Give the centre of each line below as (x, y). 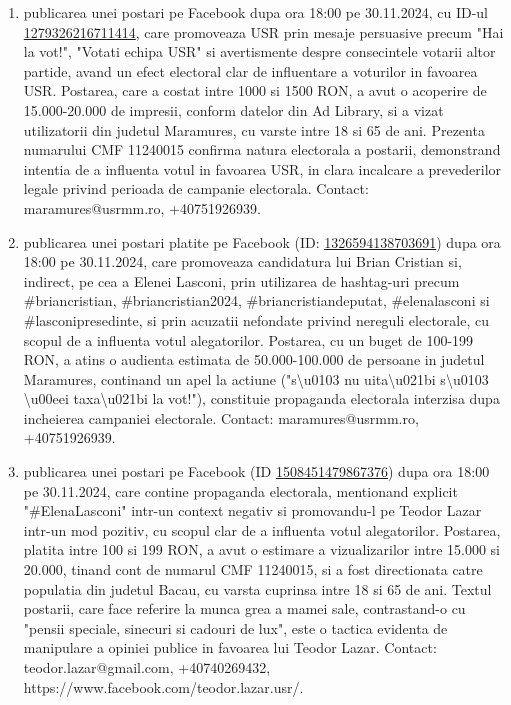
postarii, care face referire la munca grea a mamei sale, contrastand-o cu (244, 608)
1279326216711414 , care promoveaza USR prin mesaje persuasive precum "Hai (263, 31)
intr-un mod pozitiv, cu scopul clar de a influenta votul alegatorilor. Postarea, (262, 529)
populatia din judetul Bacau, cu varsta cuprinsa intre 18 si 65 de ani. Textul (257, 588)
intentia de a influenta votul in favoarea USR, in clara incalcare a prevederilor (262, 168)
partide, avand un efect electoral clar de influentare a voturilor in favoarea (250, 70)
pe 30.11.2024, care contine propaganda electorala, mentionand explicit (240, 490)
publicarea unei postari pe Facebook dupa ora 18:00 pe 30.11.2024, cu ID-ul (255, 12)
